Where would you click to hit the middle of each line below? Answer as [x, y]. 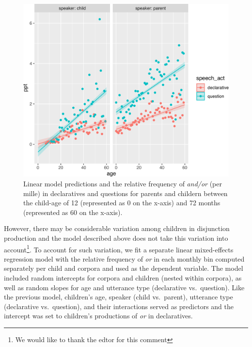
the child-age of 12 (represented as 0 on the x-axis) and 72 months [122, 203]
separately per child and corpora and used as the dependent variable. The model [124, 268]
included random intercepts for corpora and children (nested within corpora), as [123, 278]
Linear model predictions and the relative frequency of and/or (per [123, 184]
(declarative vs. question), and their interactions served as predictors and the [119, 306]
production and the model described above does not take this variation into [116, 238]
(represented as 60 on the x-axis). [73, 212]
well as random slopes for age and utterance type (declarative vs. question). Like [124, 287]
